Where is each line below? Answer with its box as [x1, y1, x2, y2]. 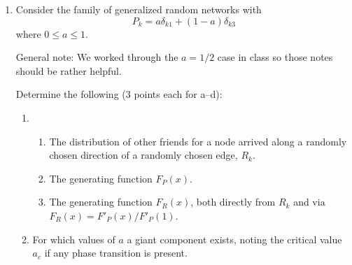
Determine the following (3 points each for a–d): [15, 87, 223, 101]
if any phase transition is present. [44, 245, 188, 260]
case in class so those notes [217, 50, 333, 64]
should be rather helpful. [15, 63, 122, 78]
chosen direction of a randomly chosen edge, [49, 148, 238, 162]
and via [293, 194, 325, 209]
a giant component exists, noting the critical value [127, 231, 342, 246]
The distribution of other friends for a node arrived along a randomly [49, 134, 347, 148]
